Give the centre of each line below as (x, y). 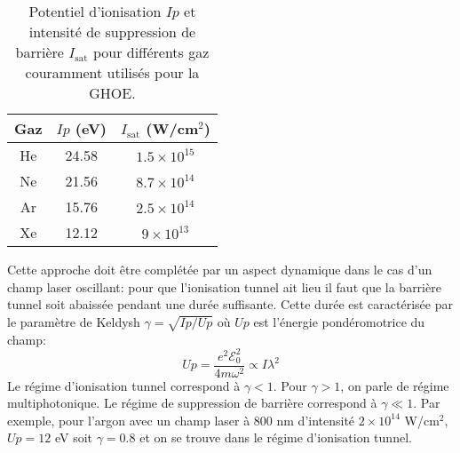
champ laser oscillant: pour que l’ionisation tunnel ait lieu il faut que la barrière (224, 286)
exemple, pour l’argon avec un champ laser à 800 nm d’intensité (181, 420)
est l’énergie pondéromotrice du (339, 321)
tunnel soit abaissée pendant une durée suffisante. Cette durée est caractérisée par (230, 304)
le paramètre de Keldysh (74, 321)
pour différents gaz (151, 52)
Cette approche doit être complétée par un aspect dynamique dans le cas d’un (220, 269)
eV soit (73, 437)
